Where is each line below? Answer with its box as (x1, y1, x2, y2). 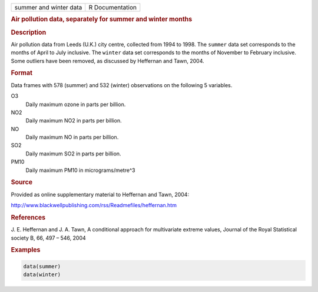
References (11, 213, 46, 221)
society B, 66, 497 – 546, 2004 (11, 234, 87, 241)
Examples (11, 246, 41, 254)
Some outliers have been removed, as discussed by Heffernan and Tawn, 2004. (11, 57, 204, 64)
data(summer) (23, 263, 61, 270)
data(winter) (23, 271, 61, 278)
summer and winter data (14, 4, 82, 11)
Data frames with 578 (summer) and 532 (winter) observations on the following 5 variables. (11, 81, 233, 88)
